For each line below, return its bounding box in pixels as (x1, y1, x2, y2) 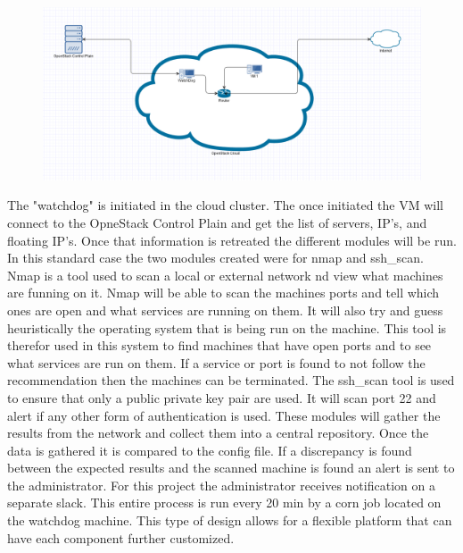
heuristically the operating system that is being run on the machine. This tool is (7, 318, 447, 337)
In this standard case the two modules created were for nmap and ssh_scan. (7, 248, 424, 267)
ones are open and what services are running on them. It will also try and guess (7, 300, 443, 319)
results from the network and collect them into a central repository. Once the (7, 423, 429, 442)
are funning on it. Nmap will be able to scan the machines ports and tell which (7, 283, 440, 302)
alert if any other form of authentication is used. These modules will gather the (7, 406, 441, 424)
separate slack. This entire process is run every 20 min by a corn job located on (7, 493, 442, 512)
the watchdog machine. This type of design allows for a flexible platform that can (7, 511, 452, 530)
